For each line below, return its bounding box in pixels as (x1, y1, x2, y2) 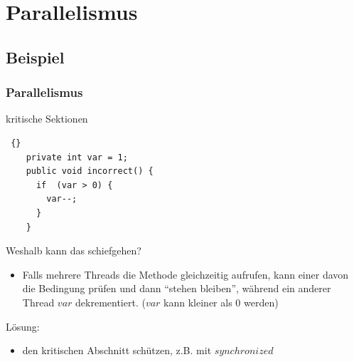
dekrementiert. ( (75, 294, 146, 309)
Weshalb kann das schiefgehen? (6, 243, 141, 258)
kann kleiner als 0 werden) (163, 294, 279, 309)
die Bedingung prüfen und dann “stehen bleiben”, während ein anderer (22, 281, 331, 296)
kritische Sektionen (6, 111, 88, 126)
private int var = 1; (26, 152, 128, 162)
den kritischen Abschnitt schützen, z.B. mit (22, 343, 212, 358)
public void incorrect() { (26, 166, 154, 177)
